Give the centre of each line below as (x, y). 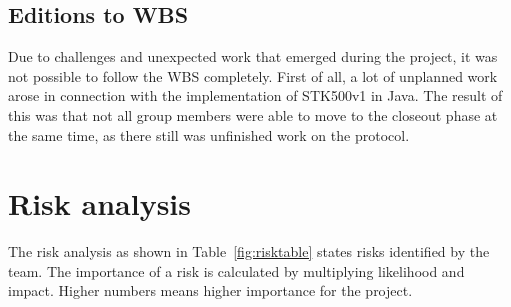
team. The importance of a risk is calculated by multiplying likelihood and (236, 270)
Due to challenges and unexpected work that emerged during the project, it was (253, 56)
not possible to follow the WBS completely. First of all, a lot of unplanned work (253, 75)
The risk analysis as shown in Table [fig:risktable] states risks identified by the (249, 251)
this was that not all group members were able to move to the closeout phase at (253, 114)
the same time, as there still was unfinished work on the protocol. (209, 134)
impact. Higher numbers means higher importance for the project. (210, 290)
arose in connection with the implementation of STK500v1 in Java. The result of (255, 95)
